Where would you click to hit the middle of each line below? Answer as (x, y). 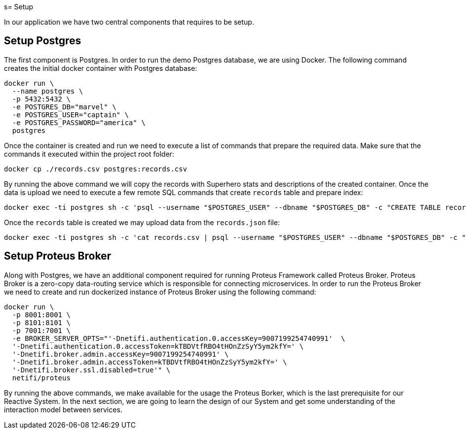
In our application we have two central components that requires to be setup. (129, 22)
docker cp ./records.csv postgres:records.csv (96, 169)
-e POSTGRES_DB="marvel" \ (64, 107)
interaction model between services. (63, 409)
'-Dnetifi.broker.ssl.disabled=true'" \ (91, 370)
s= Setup (19, 7)
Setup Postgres (43, 41)
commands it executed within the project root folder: (89, 154)
